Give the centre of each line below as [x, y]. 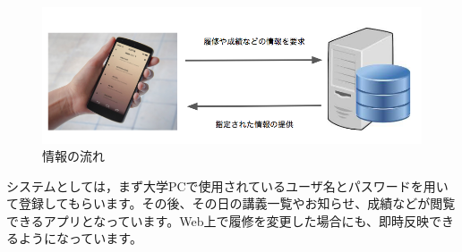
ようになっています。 [80, 238]
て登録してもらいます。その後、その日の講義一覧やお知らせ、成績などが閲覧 [231, 203]
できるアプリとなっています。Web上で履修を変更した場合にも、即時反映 [218, 220]
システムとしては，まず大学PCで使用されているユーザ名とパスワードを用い [227, 185]
